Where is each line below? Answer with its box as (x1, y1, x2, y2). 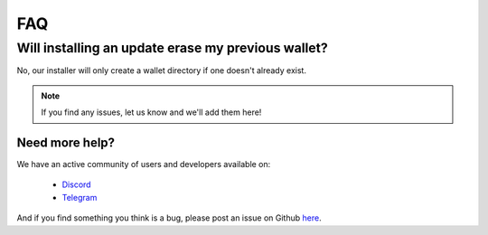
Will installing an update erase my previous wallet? (16, 40, 329, 56)
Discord (61, 179, 91, 190)
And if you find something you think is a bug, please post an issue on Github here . (16, 212, 322, 223)
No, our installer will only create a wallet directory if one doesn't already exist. (16, 65, 307, 76)
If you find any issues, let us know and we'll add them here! (41, 107, 262, 117)
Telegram (61, 192, 98, 202)
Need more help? (16, 135, 116, 150)
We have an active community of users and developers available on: (16, 159, 271, 170)
